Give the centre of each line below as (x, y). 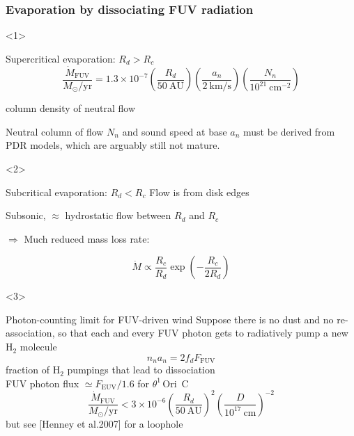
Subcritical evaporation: (56, 192)
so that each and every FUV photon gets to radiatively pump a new (203, 333)
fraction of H (33, 370)
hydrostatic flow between (118, 215)
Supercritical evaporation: (61, 58)
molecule (38, 347)
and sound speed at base (175, 131)
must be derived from (289, 131)
